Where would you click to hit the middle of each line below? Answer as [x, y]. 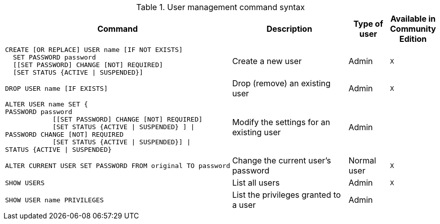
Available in [413, 19]
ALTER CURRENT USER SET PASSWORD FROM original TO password [118, 165]
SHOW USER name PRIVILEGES [54, 200]
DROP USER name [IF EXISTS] [57, 88]
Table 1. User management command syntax [221, 7]
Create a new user [267, 61]
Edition [413, 39]
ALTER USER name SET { [47, 104]
